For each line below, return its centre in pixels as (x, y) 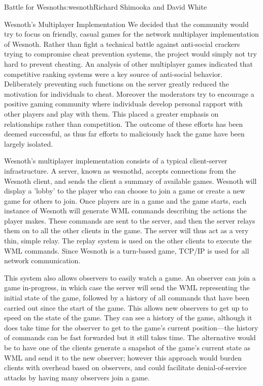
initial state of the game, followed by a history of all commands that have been (127, 298)
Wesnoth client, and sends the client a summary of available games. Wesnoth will (130, 181)
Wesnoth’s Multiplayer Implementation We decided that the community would (126, 24)
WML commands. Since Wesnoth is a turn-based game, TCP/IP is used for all (127, 250)
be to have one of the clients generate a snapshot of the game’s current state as (127, 347)
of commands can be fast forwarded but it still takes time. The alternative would (130, 337)
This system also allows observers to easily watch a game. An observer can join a (130, 277)
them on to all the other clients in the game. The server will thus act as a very (126, 230)
